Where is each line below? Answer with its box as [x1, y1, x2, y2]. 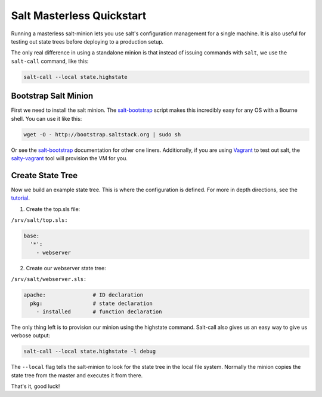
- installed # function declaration [36, 308, 162, 315]
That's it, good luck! [11, 383, 60, 390]
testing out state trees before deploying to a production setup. [11, 38, 164, 45]
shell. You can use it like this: [11, 115, 82, 122]
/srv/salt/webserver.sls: [11, 276, 87, 283]
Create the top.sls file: [26, 205, 80, 212]
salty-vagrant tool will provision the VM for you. [11, 154, 128, 161]
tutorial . [11, 194, 30, 201]
